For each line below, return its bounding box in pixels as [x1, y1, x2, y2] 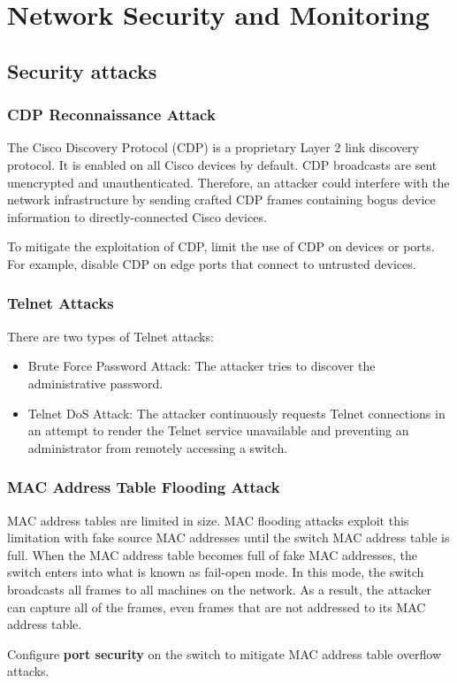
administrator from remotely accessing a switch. [27, 438, 288, 457]
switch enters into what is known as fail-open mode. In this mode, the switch [7, 563, 424, 581]
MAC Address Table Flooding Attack [7, 476, 280, 498]
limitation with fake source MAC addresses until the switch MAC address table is [7, 528, 450, 547]
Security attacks [7, 57, 157, 84]
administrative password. [27, 373, 164, 392]
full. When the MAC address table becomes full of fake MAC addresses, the [7, 545, 418, 564]
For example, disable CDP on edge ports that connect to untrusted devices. [7, 254, 416, 272]
